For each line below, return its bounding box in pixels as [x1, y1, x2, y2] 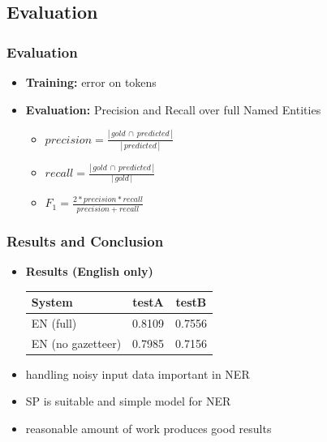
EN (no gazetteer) [31, 334, 122, 351]
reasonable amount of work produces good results [25, 420, 272, 437]
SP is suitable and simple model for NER [25, 393, 231, 410]
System [31, 294, 73, 311]
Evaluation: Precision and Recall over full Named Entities [25, 101, 321, 118]
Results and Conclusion [6, 230, 164, 251]
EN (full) [31, 314, 77, 331]
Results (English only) [25, 262, 153, 279]
